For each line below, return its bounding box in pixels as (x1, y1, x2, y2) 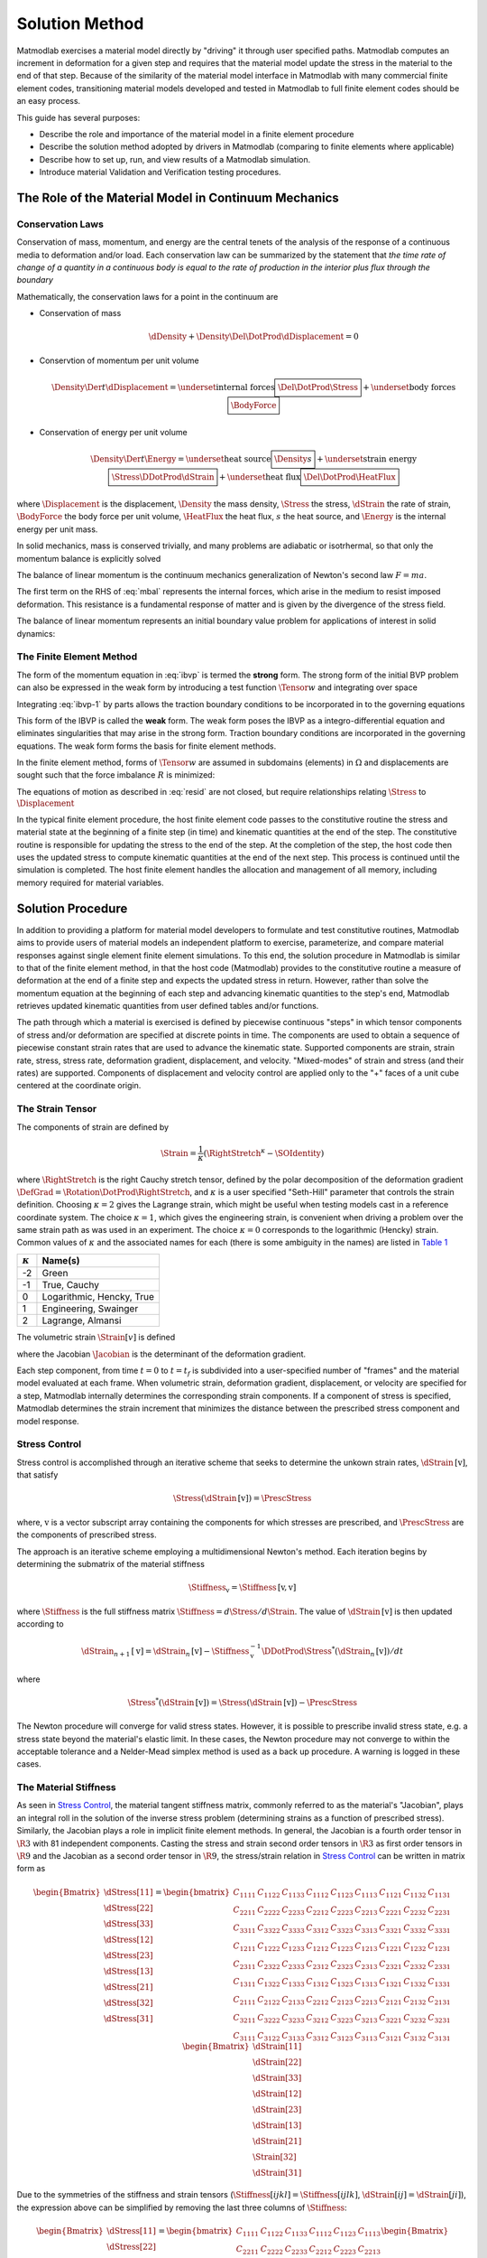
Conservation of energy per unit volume (39, 426, 188, 437)
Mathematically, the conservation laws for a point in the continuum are (16, 291, 279, 302)
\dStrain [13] (253, 2121, 302, 2131)
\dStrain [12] (253, 2089, 302, 2099)
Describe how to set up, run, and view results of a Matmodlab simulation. (39, 154, 311, 164)
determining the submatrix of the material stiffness (16, 1558, 205, 1569)
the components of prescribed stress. (16, 1529, 157, 1540)
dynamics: (16, 628, 56, 639)
